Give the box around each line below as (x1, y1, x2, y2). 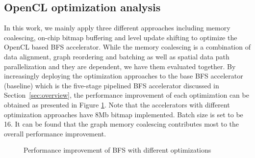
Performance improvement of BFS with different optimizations (24, 145, 211, 155)
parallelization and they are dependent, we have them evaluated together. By (4, 61, 236, 71)
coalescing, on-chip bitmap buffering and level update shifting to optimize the (4, 32, 237, 42)
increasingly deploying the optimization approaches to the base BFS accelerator (4, 71, 243, 81)
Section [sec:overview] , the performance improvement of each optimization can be (4, 90, 249, 100)
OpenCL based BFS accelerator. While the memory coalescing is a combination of (4, 42, 251, 52)
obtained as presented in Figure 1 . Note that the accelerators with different (4, 99, 230, 109)
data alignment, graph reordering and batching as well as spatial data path (4, 51, 229, 61)
